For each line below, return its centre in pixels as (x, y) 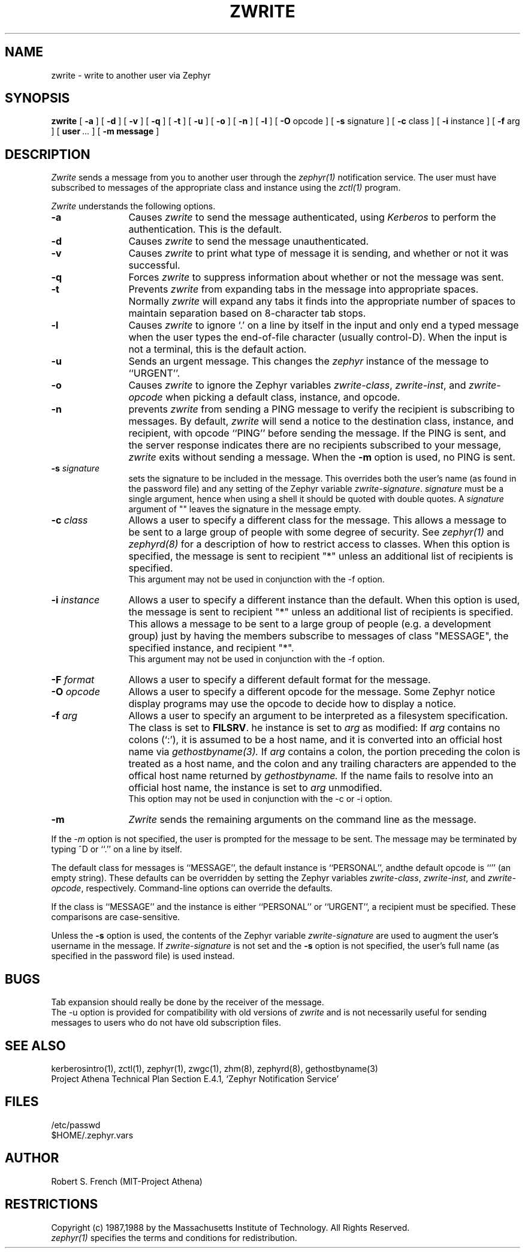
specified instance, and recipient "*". (211, 648)
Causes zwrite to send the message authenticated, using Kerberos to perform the (312, 217)
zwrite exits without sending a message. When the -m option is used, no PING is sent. (322, 457)
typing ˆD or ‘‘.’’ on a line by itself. (117, 849)
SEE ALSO (35, 1045)
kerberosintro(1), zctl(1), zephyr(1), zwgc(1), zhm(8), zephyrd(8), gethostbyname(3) (215, 1068)
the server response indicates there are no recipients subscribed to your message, (315, 445)
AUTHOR (32, 1158)
